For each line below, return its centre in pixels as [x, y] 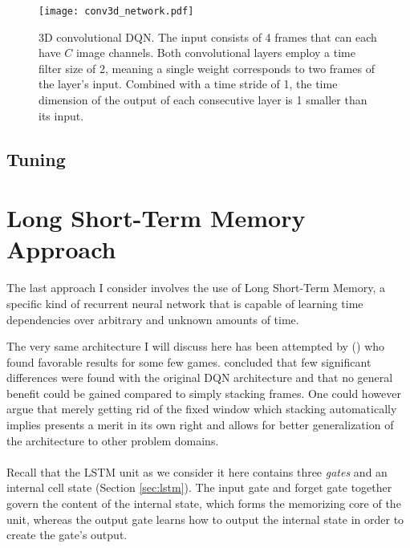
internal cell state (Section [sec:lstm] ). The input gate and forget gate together [199, 487]
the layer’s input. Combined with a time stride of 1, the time [188, 84]
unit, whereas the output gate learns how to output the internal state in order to [205, 519]
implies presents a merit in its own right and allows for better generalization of [200, 425]
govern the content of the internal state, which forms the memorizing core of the [204, 503]
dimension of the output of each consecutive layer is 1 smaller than [203, 100]
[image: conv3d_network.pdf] [116, 11]
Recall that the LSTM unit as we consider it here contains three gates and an [197, 471]
